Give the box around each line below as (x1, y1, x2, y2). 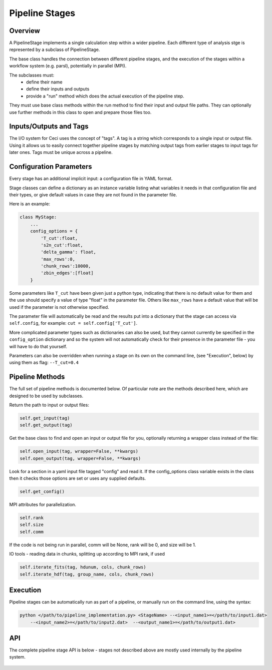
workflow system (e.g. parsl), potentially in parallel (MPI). (9, 63, 127, 69)
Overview (9, 26, 40, 35)
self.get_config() (19, 489, 65, 495)
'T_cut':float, (40, 235, 78, 241)
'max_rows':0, (40, 256, 75, 262)
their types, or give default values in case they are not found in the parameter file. (9, 191, 177, 197)
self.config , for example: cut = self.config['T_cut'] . (9, 320, 137, 326)
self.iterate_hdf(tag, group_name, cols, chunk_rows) (19, 571, 154, 577)
